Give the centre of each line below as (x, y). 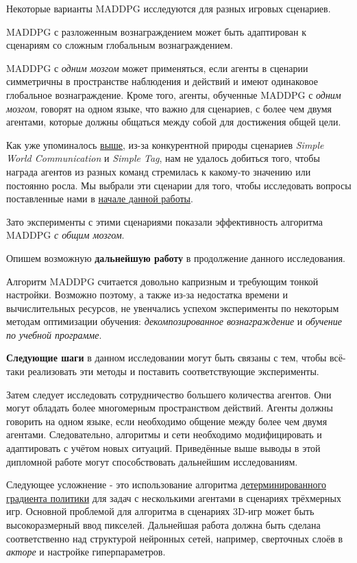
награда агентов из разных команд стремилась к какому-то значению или (159, 171)
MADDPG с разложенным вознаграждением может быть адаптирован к (156, 31)
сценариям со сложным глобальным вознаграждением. (120, 45)
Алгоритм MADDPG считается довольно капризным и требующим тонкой (162, 281)
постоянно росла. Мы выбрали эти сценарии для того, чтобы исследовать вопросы (179, 185)
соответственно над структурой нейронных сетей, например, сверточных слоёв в (175, 538)
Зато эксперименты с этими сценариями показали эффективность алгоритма (165, 221)
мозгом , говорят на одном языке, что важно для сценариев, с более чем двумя (169, 108)
